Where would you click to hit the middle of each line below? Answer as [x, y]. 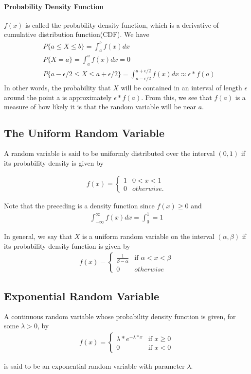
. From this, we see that [177, 97]
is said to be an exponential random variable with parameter [94, 365]
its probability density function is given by [67, 246]
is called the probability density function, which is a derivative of [122, 25]
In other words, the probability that [57, 87]
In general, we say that [38, 236]
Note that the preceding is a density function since [79, 206]
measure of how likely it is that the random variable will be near [100, 107]
